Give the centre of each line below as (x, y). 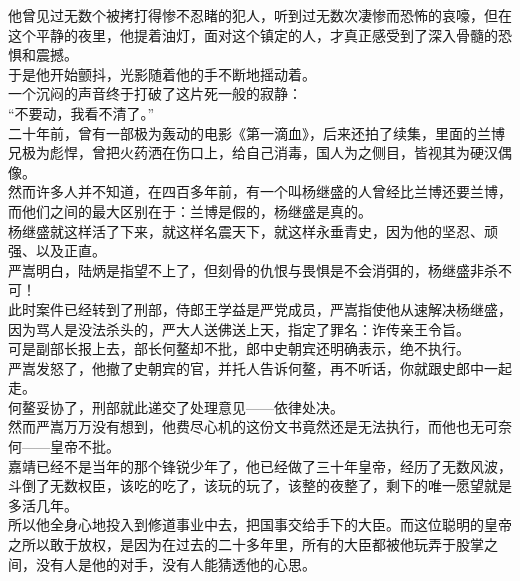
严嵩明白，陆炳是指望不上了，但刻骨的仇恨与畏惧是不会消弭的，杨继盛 (239, 269)
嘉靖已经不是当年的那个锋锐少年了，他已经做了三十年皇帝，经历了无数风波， (260, 465)
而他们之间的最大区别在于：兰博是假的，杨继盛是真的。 (190, 210)
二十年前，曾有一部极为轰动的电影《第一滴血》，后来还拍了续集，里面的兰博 (256, 132)
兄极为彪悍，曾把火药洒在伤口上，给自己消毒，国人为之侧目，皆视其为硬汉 (253, 152)
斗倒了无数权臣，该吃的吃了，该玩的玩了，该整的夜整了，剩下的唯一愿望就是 (260, 485)
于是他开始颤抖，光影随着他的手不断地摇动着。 (162, 73)
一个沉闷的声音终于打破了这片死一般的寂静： (155, 93)
